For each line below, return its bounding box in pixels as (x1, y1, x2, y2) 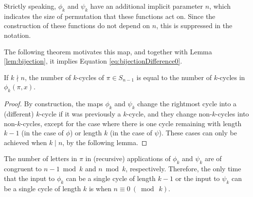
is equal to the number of (136, 72, 212, 82)
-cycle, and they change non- (126, 108, 212, 118)
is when (89, 183, 111, 193)
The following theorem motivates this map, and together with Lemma (4, 46, 212, 56)
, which (209, 1, 231, 11)
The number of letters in (4, 153, 77, 164)
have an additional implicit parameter (90, 1, 203, 11)
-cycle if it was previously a (39, 108, 121, 118)
